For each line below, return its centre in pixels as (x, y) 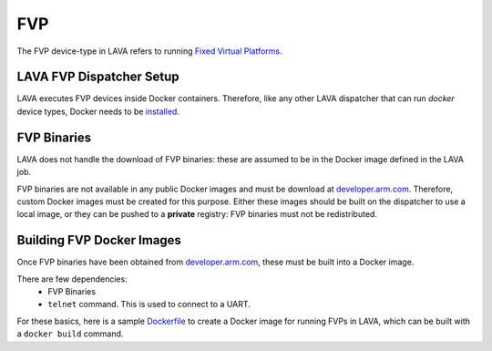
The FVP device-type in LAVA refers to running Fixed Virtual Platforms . (149, 51)
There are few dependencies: (72, 279)
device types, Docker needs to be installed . (98, 111)
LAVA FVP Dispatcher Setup (98, 77)
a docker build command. (70, 334)
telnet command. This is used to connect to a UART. (149, 305)
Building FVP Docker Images (99, 240)
